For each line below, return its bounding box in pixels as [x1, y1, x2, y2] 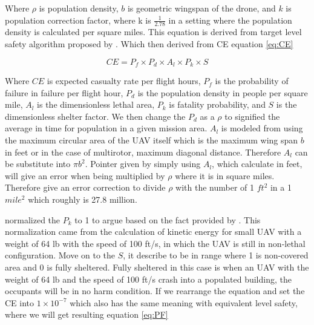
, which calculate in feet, [212, 157, 303, 170]
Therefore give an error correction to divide [5, 181, 166, 194]
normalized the [5, 213, 61, 226]
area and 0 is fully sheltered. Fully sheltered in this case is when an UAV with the [5, 260, 309, 273]
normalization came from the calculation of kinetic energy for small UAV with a [5, 225, 302, 238]
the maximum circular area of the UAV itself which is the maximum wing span [5, 134, 298, 146]
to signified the [224, 110, 280, 122]
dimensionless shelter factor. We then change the [5, 110, 186, 122]
